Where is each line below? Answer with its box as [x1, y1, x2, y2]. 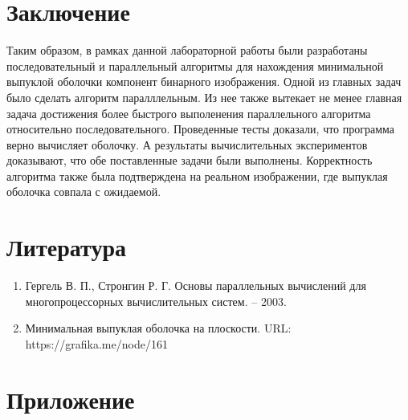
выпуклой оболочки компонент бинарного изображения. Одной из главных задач [6, 73, 402, 90]
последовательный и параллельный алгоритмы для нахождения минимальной [6, 57, 384, 74]
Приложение [6, 382, 135, 415]
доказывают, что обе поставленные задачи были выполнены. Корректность [6, 152, 373, 169]
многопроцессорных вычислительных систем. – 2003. [25, 292, 287, 309]
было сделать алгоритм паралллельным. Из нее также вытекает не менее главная [6, 88, 402, 105]
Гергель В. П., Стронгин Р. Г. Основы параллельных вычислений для [25, 277, 366, 294]
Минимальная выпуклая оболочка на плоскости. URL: [25, 320, 292, 336]
